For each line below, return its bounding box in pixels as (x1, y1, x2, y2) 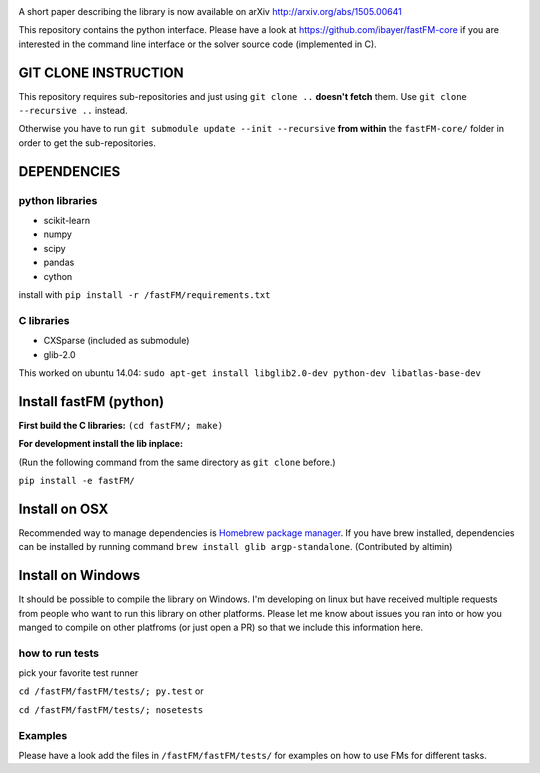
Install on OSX (18, 500, 109, 517)
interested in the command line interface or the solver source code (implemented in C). (18, 38, 377, 50)
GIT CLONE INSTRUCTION (18, 64, 184, 81)
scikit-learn (43, 215, 90, 227)
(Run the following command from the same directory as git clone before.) (18, 456, 336, 468)
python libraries (18, 193, 98, 207)
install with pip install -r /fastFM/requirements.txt (18, 288, 271, 300)
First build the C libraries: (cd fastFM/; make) (18, 419, 224, 431)
